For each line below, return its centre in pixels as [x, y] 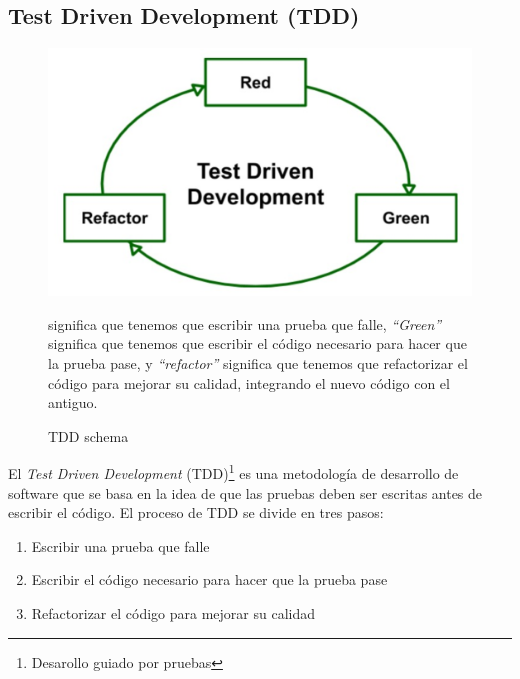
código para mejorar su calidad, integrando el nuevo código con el [249, 382]
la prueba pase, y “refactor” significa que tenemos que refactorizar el [258, 363]
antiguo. [73, 402]
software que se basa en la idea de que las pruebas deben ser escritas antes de [245, 492]
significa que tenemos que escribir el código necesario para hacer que [257, 343]
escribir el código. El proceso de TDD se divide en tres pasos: [196, 512]
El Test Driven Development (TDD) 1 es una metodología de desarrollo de [233, 472]
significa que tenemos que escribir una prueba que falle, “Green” [245, 323]
